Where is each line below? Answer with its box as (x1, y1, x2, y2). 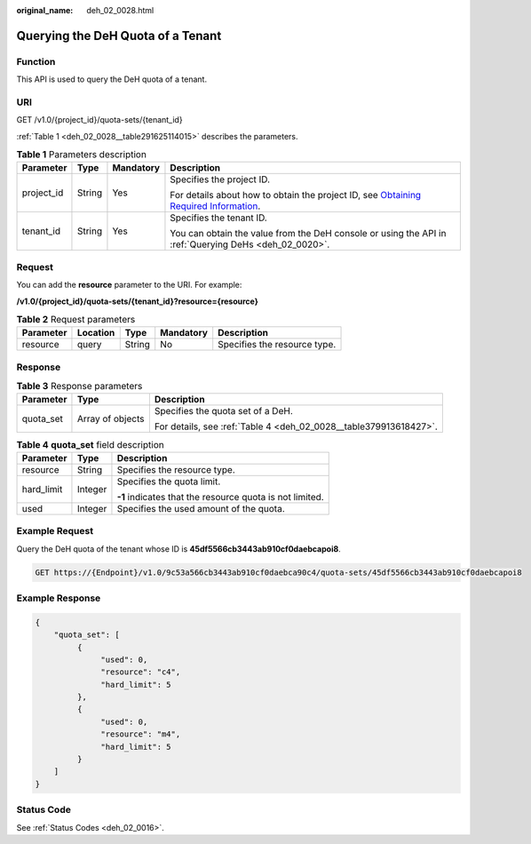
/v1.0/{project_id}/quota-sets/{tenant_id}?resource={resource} (16, 296, 259, 307)
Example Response (16, 592, 101, 604)
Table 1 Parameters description (16, 148, 147, 161)
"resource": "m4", (100, 729, 181, 739)
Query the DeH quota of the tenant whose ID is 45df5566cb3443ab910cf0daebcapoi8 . (16, 543, 341, 554)
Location (76, 327, 115, 339)
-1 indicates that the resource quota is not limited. (116, 490, 324, 503)
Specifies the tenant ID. (170, 211, 268, 224)
